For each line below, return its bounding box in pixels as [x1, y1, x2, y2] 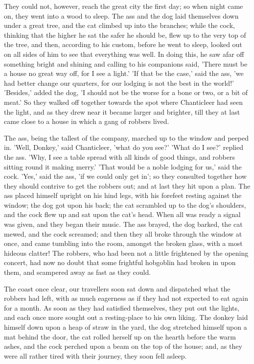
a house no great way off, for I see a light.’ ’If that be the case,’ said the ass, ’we [4, 68, 244, 78]
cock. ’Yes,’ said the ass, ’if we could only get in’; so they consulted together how [4, 171, 247, 181]
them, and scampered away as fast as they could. [4, 267, 151, 277]
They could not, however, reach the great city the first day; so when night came [4, 1, 243, 11]
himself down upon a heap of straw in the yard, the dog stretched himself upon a [4, 322, 247, 332]
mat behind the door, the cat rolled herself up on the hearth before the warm [4, 331, 236, 341]
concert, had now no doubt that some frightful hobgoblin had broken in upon [4, 257, 236, 267]
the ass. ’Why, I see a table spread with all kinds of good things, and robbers [4, 151, 235, 162]
